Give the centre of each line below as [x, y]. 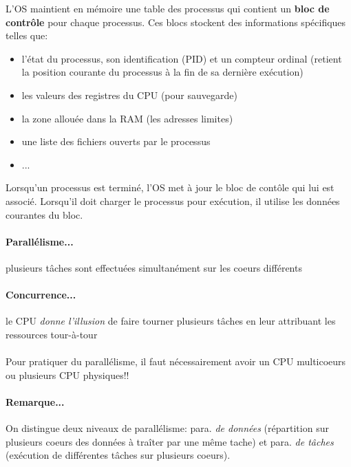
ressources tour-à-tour [52, 334]
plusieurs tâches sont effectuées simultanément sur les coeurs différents [154, 267]
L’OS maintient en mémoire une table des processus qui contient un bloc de [168, 8]
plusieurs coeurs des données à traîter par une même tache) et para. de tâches [170, 441]
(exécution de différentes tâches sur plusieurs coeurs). [118, 455]
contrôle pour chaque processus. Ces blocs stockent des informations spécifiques [176, 22]
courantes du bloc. [44, 214]
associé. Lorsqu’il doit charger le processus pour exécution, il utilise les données [173, 200]
